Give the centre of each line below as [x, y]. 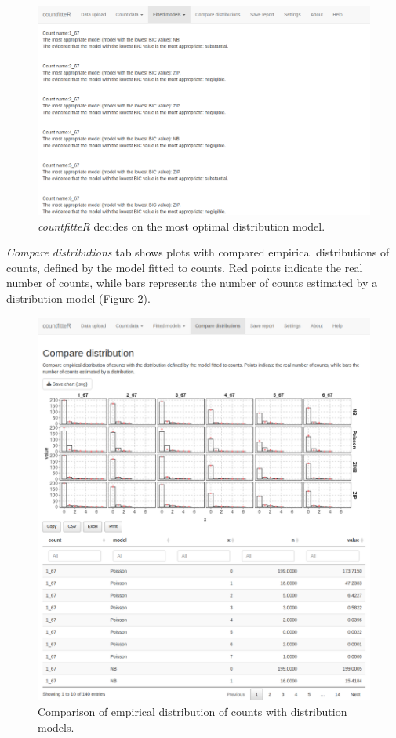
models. [56, 727]
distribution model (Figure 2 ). [78, 298]
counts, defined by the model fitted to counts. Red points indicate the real [185, 267]
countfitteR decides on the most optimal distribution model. [182, 225]
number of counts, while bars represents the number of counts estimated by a [192, 283]
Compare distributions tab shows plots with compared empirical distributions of [198, 252]
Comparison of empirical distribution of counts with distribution [193, 712]
